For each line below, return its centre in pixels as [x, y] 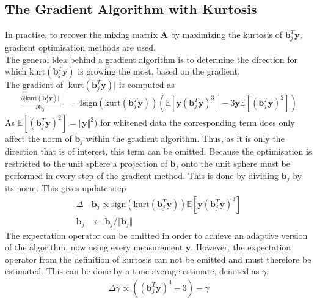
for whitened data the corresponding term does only [198, 122]
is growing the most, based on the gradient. [159, 71]
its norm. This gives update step [66, 188]
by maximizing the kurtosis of [226, 35]
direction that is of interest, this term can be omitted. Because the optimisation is [158, 151]
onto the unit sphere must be [236, 163]
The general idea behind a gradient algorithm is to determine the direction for [151, 59]
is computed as [147, 85]
